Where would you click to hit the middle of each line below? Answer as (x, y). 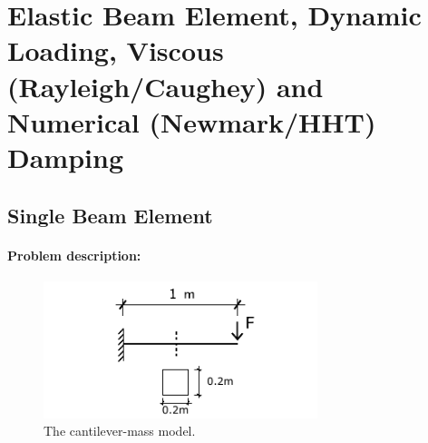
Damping (65, 157)
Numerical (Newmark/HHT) (192, 121)
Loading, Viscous (116, 50)
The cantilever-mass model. (120, 431)
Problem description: (74, 255)
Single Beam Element (110, 215)
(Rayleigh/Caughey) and (165, 86)
